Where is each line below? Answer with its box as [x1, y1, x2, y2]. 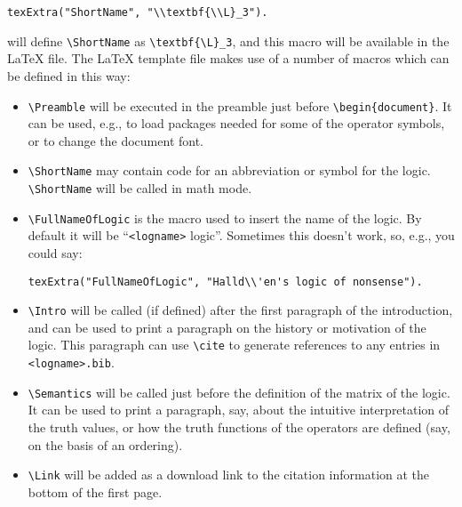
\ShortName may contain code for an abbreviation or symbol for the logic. [28, 161, 431, 180]
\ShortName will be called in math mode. [28, 179, 252, 197]
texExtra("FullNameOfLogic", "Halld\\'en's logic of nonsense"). [28, 275, 423, 288]
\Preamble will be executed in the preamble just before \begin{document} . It [28, 96, 452, 115]
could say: [28, 243, 83, 262]
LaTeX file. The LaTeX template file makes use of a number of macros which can [7, 49, 450, 68]
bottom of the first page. [28, 482, 163, 501]
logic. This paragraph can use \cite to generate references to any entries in [28, 335, 441, 354]
